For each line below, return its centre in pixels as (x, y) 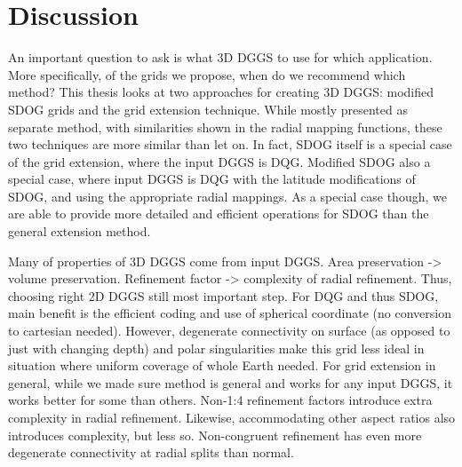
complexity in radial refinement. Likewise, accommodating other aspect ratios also (232, 417)
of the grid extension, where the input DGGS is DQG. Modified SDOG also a (219, 161)
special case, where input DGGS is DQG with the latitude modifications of (212, 179)
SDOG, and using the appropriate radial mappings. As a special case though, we (227, 196)
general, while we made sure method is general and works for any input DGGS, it (231, 382)
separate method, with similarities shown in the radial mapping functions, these (225, 127)
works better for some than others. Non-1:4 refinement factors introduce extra (220, 400)
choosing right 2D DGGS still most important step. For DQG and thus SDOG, (223, 295)
